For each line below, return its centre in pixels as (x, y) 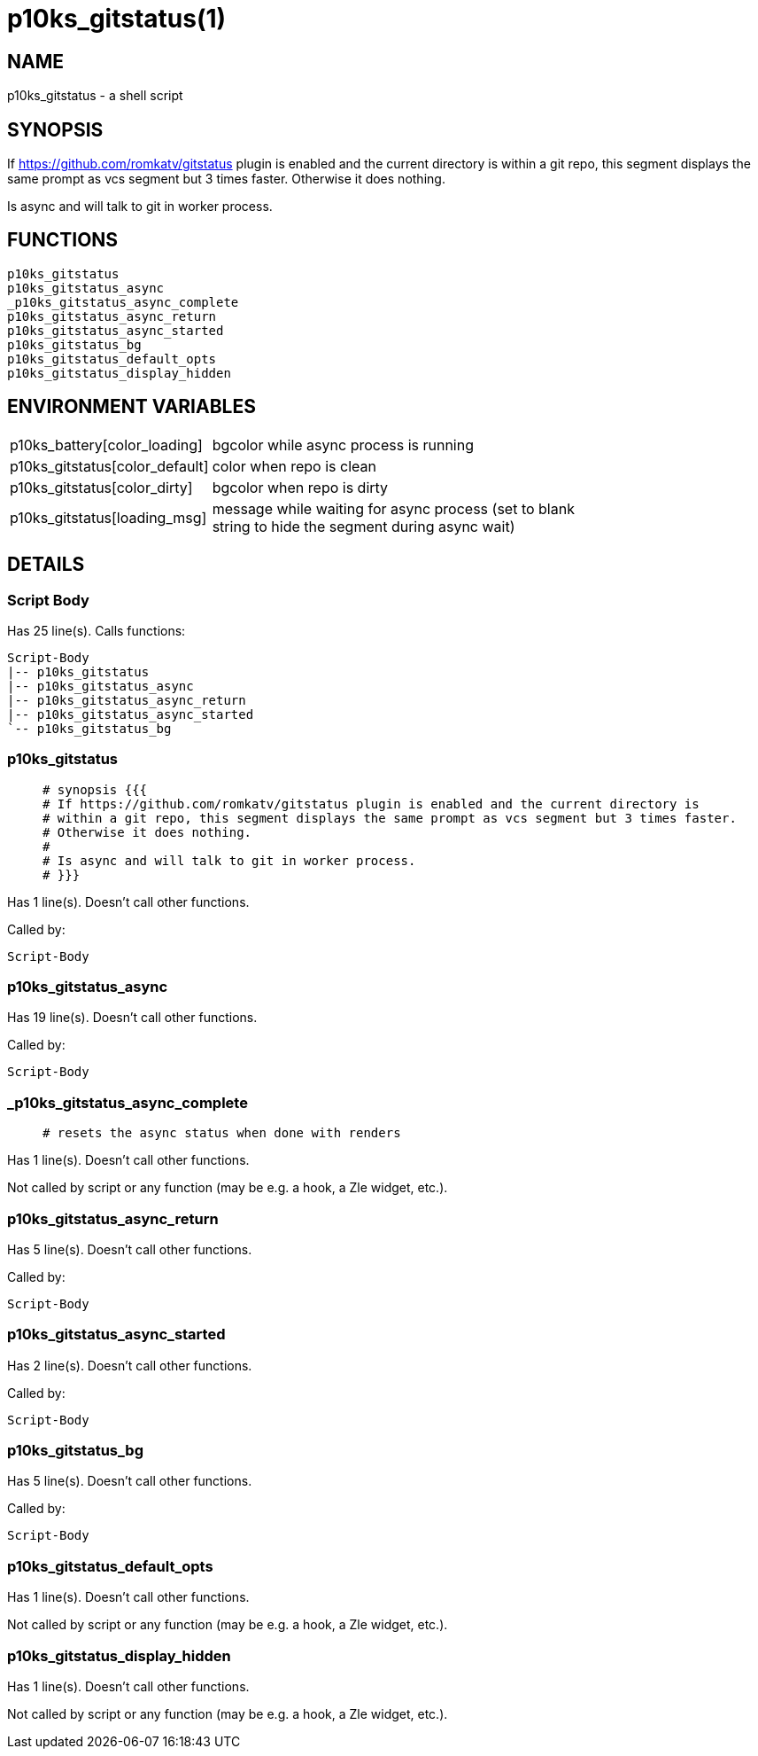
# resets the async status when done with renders (222, 1133)
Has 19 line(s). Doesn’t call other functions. (132, 1018)
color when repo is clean (294, 466)
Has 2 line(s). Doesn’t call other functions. (130, 1365)
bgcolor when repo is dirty (300, 487)
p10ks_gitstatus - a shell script (95, 96)
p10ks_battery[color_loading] (106, 445)
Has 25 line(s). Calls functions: (97, 630)
